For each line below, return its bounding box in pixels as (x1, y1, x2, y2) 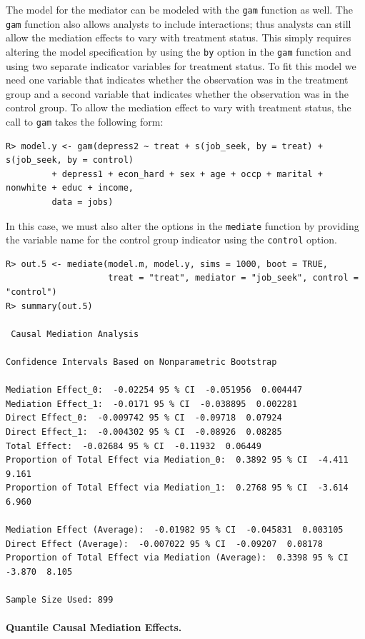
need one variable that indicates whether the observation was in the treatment (6, 72, 349, 87)
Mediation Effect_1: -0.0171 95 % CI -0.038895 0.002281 (6, 398, 298, 409)
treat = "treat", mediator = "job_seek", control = (108, 273, 359, 283)
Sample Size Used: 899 (6, 595, 114, 605)
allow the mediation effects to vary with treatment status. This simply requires (6, 30, 351, 45)
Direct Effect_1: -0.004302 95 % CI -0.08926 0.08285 (6, 427, 282, 437)
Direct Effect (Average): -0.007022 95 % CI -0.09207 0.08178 (6, 538, 323, 549)
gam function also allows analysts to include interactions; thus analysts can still (6, 16, 351, 31)
